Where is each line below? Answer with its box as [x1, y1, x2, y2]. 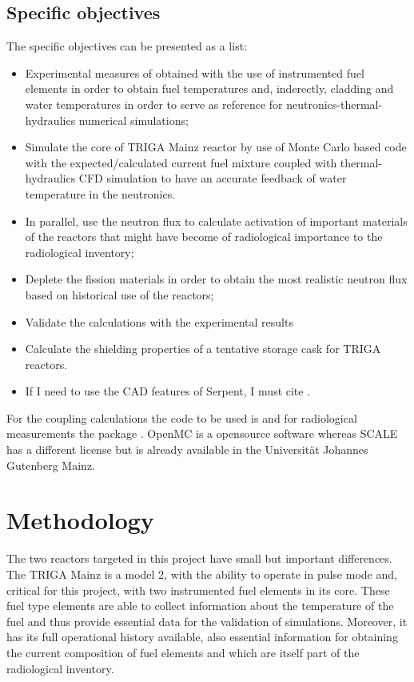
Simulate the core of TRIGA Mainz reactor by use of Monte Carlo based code [25, 138, 407, 155]
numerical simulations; [78, 111, 189, 128]
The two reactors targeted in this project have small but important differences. [6, 550, 392, 567]
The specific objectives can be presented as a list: [6, 38, 247, 54]
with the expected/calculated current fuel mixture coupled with [25, 154, 337, 170]
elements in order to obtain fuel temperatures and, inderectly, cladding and [25, 80, 394, 97]
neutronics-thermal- [286, 95, 383, 112]
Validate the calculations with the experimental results [25, 313, 293, 330]
